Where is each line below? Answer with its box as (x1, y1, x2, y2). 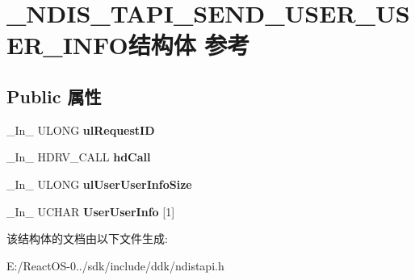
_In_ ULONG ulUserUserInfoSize (6, 175, 192, 192)
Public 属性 (6, 83, 102, 108)
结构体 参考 (128, 28, 250, 61)
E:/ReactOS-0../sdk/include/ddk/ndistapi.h (6, 257, 224, 274)
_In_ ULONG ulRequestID (6, 121, 155, 138)
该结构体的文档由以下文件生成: (6, 230, 168, 247)
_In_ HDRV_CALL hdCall (6, 148, 151, 165)
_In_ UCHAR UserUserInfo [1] (6, 203, 175, 219)
